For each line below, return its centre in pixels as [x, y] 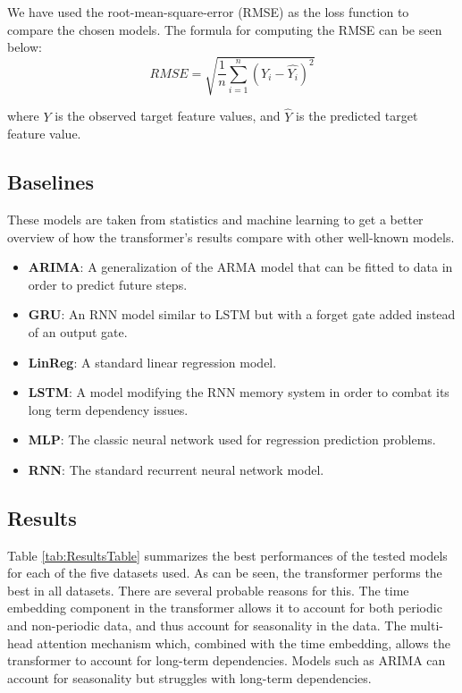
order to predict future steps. [108, 284]
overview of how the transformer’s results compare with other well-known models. [231, 237]
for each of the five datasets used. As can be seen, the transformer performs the [225, 573]
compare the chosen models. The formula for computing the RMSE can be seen [225, 29]
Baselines [50, 182]
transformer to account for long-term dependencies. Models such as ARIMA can [227, 660]
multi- [427, 625]
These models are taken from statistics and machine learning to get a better [215, 219]
